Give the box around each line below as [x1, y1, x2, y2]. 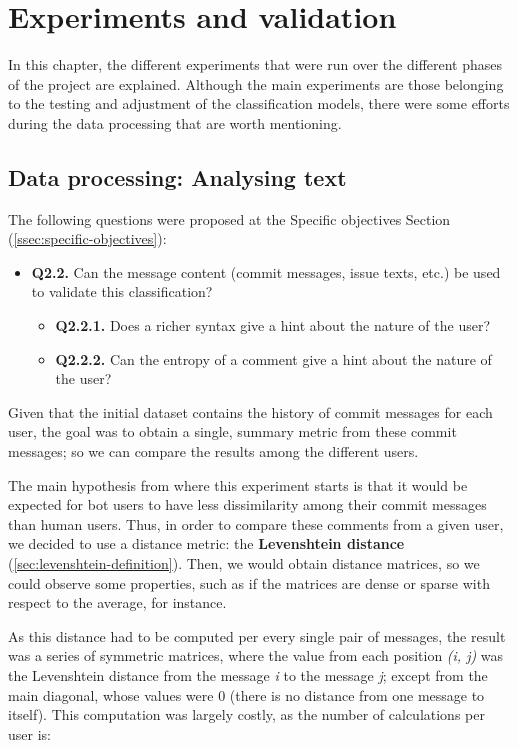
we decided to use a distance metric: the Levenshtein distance [8, 533, 405, 554]
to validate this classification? [31, 281, 213, 302]
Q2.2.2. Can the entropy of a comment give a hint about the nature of [55, 348, 492, 369]
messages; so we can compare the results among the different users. [8, 441, 419, 462]
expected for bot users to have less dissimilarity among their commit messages [8, 494, 487, 515]
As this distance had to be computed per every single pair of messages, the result [8, 625, 506, 646]
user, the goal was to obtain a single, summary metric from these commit [8, 421, 457, 442]
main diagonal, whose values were [8, 684, 214, 705]
